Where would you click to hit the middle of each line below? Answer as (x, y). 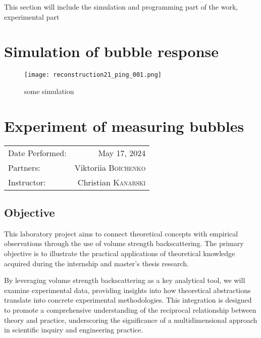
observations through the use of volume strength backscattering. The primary (124, 243)
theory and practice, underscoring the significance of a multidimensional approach (131, 320)
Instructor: (27, 182)
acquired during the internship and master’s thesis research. (96, 263)
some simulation (49, 91)
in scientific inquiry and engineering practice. (74, 330)
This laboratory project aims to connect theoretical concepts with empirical (121, 233)
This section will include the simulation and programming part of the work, (121, 7)
